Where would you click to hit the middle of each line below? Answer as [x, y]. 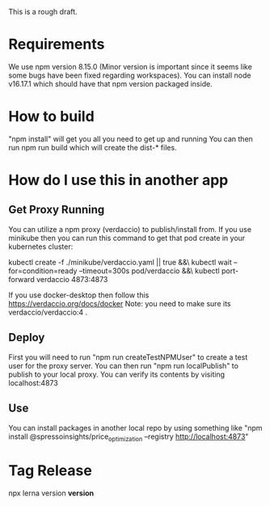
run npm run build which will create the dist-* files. [93, 147]
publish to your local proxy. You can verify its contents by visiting [116, 374]
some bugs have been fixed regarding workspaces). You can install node [130, 75]
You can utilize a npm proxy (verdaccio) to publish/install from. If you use [130, 229]
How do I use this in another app [118, 180]
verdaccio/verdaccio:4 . [48, 312]
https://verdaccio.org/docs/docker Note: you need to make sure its [120, 303]
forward [21, 279]
